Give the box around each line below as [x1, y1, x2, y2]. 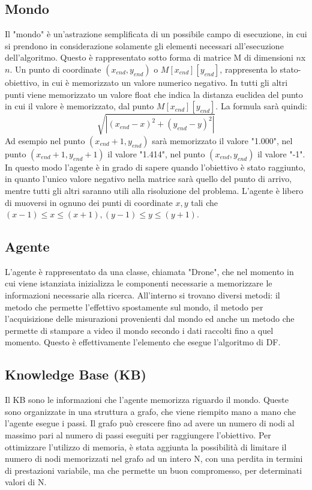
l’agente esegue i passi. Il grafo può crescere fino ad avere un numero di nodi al [5, 417, 295, 429]
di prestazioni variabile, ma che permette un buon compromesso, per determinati [5, 464, 302, 476]
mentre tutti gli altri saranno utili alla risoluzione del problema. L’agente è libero [5, 184, 304, 196]
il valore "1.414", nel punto [107, 147, 205, 160]
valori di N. [5, 476, 47, 488]
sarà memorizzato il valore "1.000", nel [152, 134, 293, 147]
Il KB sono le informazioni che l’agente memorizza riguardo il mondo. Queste [5, 393, 289, 406]
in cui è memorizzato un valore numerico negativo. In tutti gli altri [42, 76, 288, 88]
